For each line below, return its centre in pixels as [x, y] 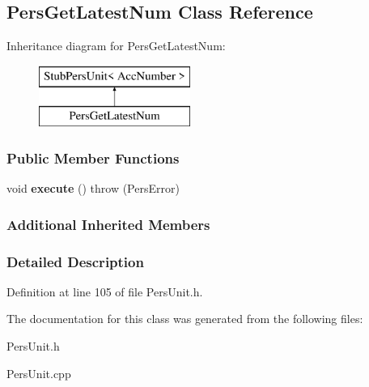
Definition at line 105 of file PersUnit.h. [105, 291]
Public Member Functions [93, 157]
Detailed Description [75, 261]
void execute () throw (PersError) [93, 188]
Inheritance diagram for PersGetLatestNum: [116, 46]
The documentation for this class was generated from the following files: [185, 319]
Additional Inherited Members [108, 224]
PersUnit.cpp [39, 373]
